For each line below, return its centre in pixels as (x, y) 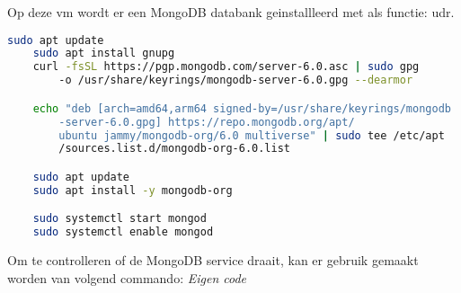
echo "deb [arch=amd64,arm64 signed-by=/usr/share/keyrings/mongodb (242, 108)
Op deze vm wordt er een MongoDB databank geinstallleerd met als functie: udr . (231, 12)
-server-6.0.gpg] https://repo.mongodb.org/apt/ (207, 122)
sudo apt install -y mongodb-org (133, 190)
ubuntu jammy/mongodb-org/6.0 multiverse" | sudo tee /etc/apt (252, 135)
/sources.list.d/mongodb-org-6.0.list (174, 149)
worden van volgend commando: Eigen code (127, 277)
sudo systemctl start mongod (120, 219)
